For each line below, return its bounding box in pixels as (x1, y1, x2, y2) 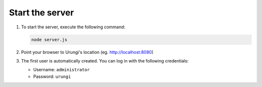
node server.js (31, 37, 67, 42)
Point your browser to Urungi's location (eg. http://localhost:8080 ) (21, 49, 154, 55)
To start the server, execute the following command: (21, 24, 126, 30)
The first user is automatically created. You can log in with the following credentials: (21, 58, 189, 63)
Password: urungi (33, 74, 71, 79)
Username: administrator (33, 67, 90, 73)
